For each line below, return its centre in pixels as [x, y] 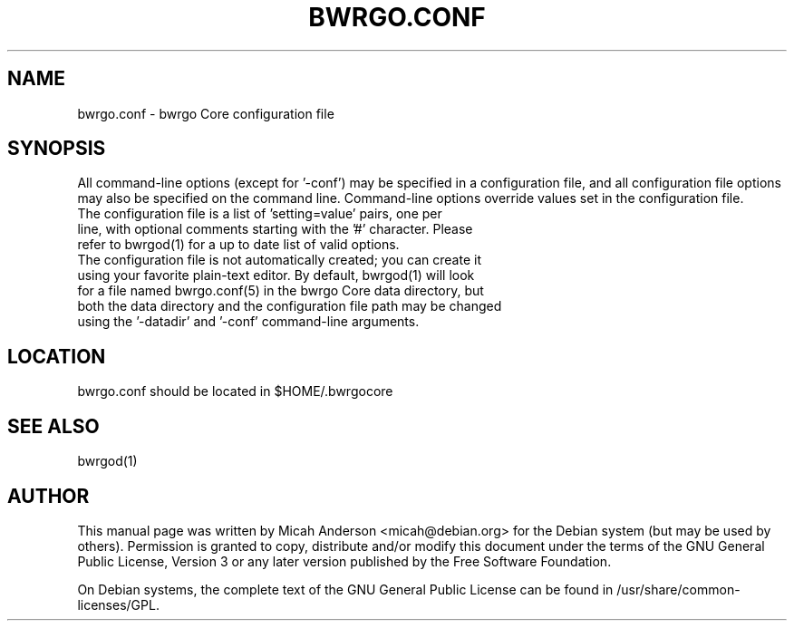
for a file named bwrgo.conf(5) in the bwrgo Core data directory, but [281, 291]
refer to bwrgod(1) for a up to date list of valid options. [238, 245]
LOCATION [57, 356]
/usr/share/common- [678, 589]
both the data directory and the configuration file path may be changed [290, 306]
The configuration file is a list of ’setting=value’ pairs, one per [260, 214]
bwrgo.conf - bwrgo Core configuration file [206, 113]
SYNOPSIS [57, 149]
